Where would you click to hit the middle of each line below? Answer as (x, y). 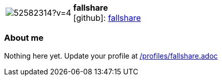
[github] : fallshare (107, 18)
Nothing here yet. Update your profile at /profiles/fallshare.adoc (111, 56)
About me (24, 38)
